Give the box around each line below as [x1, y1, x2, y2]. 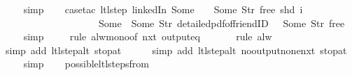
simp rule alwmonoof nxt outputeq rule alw [23, 29, 272, 44]
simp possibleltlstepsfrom [23, 56, 149, 71]
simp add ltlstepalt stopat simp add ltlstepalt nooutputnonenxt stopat [5, 42, 347, 57]
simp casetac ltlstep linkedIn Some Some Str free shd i [23, 2, 303, 16]
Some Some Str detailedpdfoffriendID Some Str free [98, 15, 345, 30]
